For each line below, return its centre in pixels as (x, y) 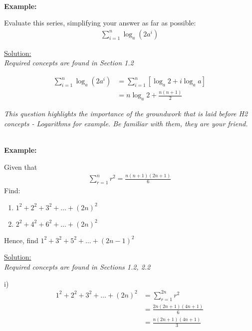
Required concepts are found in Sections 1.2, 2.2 (77, 267)
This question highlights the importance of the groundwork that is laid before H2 (126, 114)
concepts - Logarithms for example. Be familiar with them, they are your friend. (126, 123)
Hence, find (21, 240)
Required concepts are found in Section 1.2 (69, 63)
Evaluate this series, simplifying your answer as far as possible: (100, 23)
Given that (21, 166)
